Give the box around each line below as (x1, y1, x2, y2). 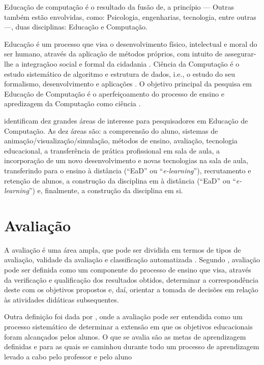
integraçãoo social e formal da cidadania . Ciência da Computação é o (21, 58, 240, 69)
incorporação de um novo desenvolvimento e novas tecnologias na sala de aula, (4, 155, 248, 166)
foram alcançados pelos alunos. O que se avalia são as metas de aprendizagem (4, 331, 246, 342)
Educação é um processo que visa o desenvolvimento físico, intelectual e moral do (4, 38, 257, 49)
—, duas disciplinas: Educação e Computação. (4, 21, 148, 32)
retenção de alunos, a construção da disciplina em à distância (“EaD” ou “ (4, 175, 236, 186)
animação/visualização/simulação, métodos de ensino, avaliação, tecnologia (4, 135, 238, 146)
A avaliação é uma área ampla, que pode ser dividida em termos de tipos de (4, 244, 241, 255)
